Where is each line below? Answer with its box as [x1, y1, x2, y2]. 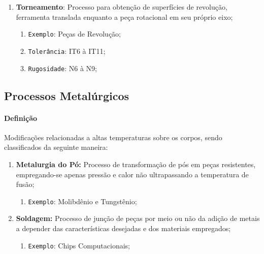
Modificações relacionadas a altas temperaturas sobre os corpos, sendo [4, 132, 222, 142]
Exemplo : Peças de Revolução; [28, 28, 121, 39]
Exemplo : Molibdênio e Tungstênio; [28, 196, 137, 206]
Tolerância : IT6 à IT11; [28, 45, 106, 56]
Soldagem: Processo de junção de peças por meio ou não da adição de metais [16, 213, 260, 224]
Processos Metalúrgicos [4, 87, 129, 103]
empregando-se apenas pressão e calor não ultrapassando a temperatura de [16, 169, 249, 179]
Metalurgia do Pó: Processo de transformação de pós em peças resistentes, [16, 158, 256, 169]
